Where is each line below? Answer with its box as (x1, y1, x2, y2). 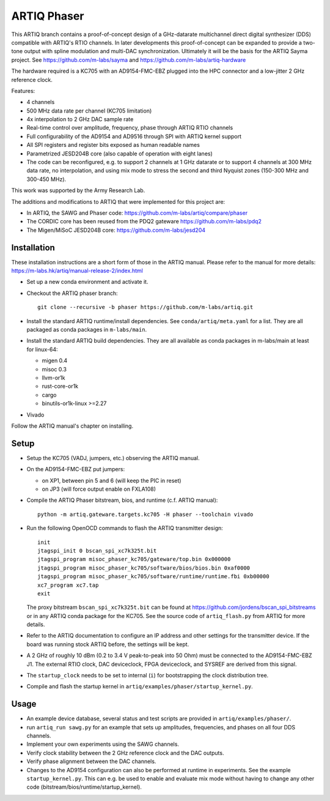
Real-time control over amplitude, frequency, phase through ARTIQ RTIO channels (26, 124, 233, 132)
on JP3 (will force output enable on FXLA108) (42, 485, 156, 493)
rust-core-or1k (42, 382, 79, 390)
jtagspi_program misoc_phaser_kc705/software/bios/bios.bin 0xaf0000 (37, 564, 251, 572)
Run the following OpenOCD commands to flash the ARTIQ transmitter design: (26, 524, 223, 532)
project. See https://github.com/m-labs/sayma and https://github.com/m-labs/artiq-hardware (11, 56, 246, 64)
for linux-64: (26, 346, 58, 353)
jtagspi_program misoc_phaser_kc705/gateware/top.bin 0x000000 (37, 556, 231, 563)
